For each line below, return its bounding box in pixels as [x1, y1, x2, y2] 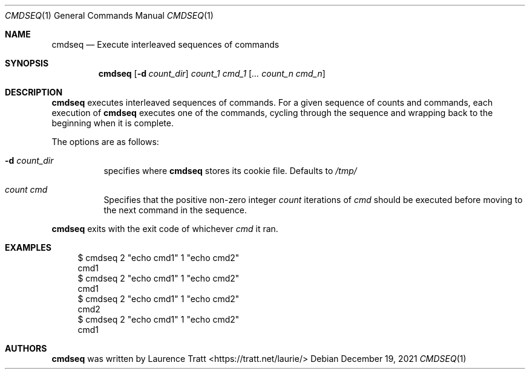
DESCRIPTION [5, 87, 63, 97]
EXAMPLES [5, 242, 51, 253]
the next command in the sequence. [103, 205, 247, 215]
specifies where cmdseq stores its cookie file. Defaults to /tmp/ [103, 166, 357, 176]
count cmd [5, 184, 48, 195]
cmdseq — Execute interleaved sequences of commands [51, 39, 280, 50]
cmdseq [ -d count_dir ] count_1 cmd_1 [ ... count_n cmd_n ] [98, 68, 326, 79]
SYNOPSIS [5, 58, 49, 68]
